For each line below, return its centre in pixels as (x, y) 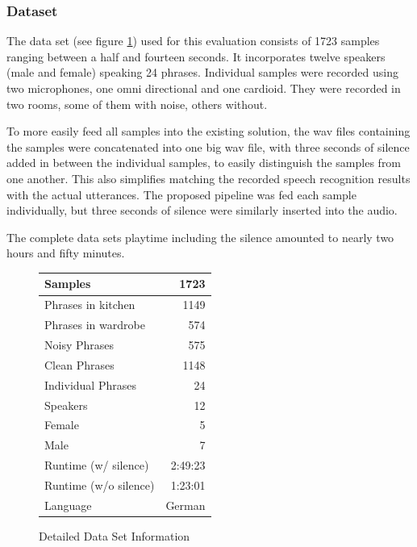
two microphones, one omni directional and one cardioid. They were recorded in (204, 88)
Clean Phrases (79, 364)
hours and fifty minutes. (66, 253)
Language (68, 505)
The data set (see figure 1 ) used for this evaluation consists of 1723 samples (193, 41)
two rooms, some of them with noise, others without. (137, 104)
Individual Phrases (90, 384)
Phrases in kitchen (90, 305)
